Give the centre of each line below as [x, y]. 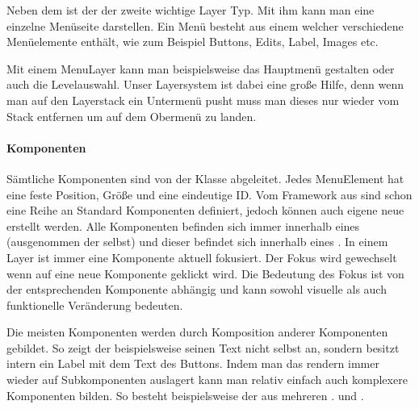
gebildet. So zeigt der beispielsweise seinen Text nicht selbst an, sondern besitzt [203, 347]
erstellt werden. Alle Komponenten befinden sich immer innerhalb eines [183, 225]
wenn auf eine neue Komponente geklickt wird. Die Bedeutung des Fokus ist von [205, 273]
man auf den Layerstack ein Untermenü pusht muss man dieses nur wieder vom [203, 100]
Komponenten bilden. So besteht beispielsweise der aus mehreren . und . [185, 395]
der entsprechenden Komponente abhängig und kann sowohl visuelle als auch [197, 289]
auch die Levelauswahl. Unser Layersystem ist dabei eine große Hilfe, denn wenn [205, 84]
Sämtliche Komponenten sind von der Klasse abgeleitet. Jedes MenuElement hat [205, 178]
